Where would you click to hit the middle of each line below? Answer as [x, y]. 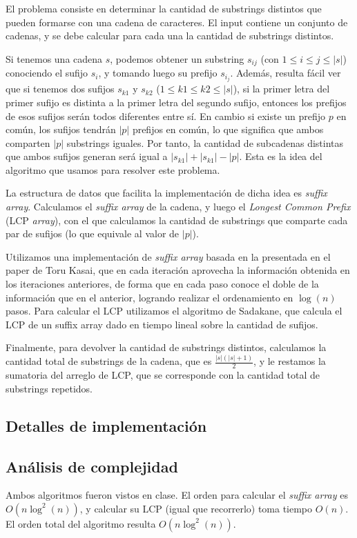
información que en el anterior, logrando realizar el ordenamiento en [149, 297]
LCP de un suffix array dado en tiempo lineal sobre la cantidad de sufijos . [162, 324]
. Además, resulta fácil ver [286, 73]
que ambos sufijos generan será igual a [87, 156]
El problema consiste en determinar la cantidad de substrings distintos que [164, 8]
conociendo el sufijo [47, 73]
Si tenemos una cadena [54, 58]
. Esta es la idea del [281, 156]
